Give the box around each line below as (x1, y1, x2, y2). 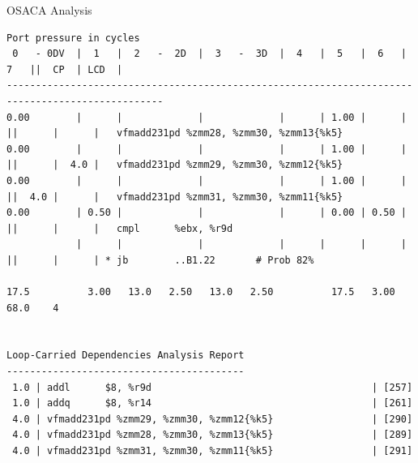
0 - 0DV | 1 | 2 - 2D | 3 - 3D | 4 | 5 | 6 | (12, 48, 407, 60)
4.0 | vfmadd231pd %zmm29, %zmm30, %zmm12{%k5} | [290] (12, 413, 413, 425)
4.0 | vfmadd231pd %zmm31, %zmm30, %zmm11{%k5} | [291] (12, 445, 413, 457)
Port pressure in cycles (6, 32, 140, 44)
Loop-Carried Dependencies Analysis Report (6, 349, 245, 362)
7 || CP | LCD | (6, 63, 123, 75)
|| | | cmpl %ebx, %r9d (6, 222, 233, 234)
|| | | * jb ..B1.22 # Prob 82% (6, 254, 314, 266)
